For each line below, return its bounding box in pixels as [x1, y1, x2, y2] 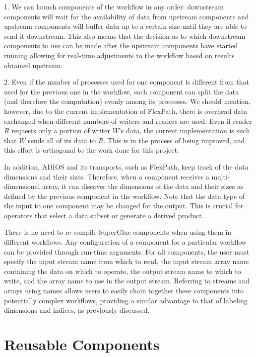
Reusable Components [4, 334, 160, 354]
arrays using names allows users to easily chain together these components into [4, 285, 244, 296]
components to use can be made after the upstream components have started [4, 40, 238, 51]
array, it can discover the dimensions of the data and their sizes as [42, 181, 244, 191]
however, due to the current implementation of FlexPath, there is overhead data [4, 105, 248, 116]
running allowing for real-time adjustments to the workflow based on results [4, 50, 235, 60]
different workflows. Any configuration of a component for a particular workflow [4, 237, 247, 247]
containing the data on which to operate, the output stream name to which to [4, 266, 241, 276]
